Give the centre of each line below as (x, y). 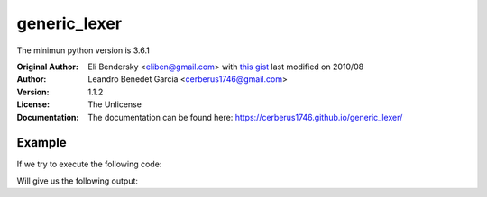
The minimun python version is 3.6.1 (83, 50)
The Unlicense (115, 104)
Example (41, 143)
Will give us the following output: (78, 181)
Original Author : (47, 67)
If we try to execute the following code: (89, 164)
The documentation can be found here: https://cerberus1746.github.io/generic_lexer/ (245, 117)
